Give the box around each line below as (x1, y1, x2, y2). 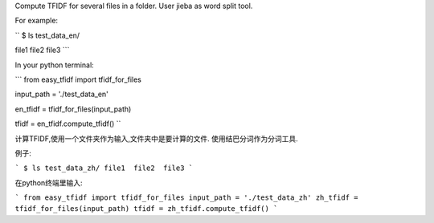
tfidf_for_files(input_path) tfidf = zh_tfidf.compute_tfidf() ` (14, 205, 278, 213)
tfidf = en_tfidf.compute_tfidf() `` (14, 119, 121, 128)
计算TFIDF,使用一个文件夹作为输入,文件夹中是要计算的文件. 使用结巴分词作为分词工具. (14, 133, 298, 144)
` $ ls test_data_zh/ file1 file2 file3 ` (14, 164, 194, 172)
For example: (14, 16, 59, 26)
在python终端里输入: (14, 177, 83, 188)
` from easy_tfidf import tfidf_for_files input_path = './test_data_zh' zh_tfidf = (14, 193, 358, 202)
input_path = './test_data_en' (14, 89, 108, 99)
